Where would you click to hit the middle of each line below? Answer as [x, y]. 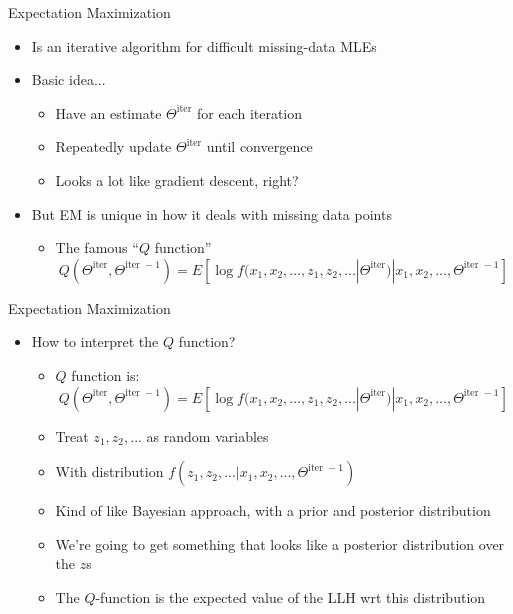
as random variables [207, 435]
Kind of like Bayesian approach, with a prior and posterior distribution [273, 510]
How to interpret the [95, 341]
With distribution [109, 471]
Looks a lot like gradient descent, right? [177, 179]
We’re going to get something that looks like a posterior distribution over [280, 543]
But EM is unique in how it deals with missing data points [211, 213]
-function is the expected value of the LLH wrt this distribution [290, 596]
